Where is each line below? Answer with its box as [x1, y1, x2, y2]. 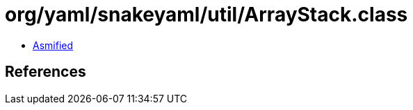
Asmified [33, 39, 74, 51]
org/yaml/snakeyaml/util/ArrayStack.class [5, 3, 408, 26]
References [5, 63, 86, 81]
